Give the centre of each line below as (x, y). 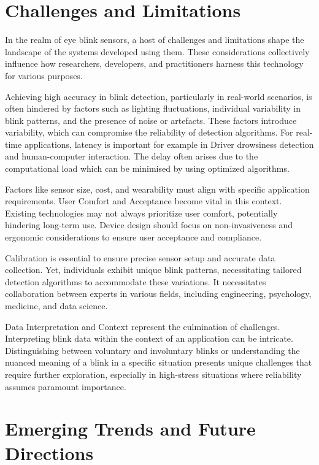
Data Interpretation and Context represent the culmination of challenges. (143, 326)
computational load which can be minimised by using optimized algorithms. (147, 168)
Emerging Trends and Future (130, 428)
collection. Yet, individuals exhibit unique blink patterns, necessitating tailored (153, 270)
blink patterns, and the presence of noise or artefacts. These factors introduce (151, 120)
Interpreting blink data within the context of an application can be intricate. (149, 338)
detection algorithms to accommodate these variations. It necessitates (136, 281)
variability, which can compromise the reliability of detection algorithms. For (149, 132)
